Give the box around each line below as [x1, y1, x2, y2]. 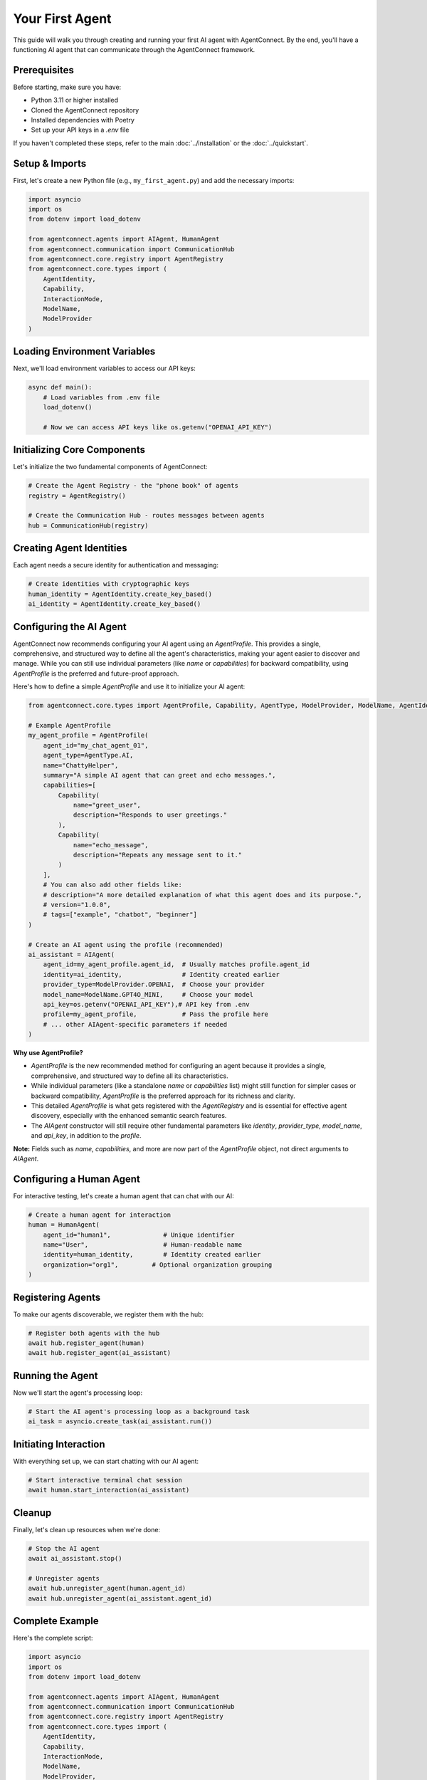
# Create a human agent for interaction [28, 1210, 171, 1219]
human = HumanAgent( [28, 1221, 100, 1229]
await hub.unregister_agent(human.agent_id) [28, 1584, 186, 1593]
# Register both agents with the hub [28, 1329, 160, 1337]
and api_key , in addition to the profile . [31, 1131, 142, 1140]
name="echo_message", [73, 841, 149, 849]
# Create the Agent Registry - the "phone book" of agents [28, 481, 238, 490]
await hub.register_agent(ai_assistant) [28, 1349, 171, 1357]
